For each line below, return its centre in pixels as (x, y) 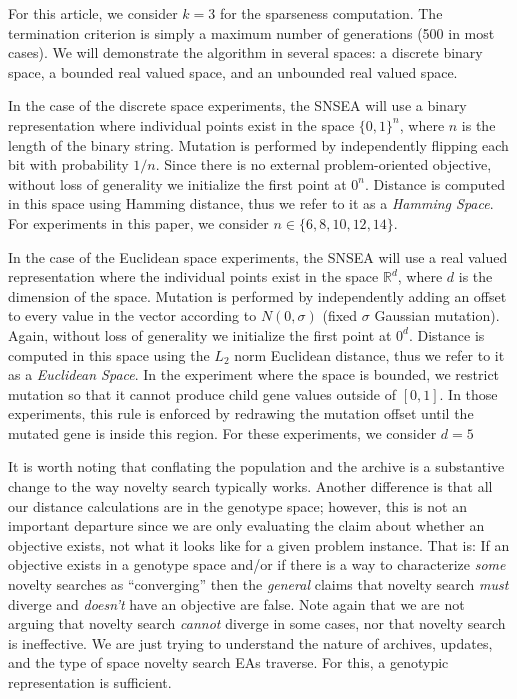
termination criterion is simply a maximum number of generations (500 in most (251, 32)
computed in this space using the (109, 354)
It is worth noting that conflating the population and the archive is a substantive (256, 466)
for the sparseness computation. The (331, 13)
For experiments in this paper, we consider (138, 222)
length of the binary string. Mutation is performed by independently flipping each (258, 144)
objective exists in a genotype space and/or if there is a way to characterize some (257, 564)
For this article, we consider (93, 13)
